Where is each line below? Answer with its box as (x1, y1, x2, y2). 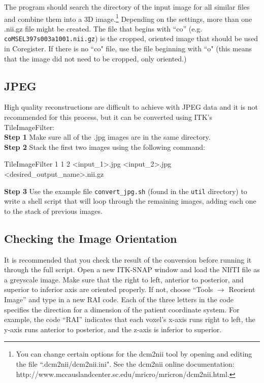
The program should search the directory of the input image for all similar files (4, 2, 250, 12)
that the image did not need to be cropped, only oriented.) (4, 53, 187, 63)
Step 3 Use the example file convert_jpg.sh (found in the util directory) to (4, 185, 247, 196)
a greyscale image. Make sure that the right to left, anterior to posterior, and (4, 274, 244, 284)
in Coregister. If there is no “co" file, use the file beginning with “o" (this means (4, 43, 252, 54)
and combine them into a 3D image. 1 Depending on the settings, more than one (4, 12, 252, 24)
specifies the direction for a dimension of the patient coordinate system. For (4, 304, 240, 314)
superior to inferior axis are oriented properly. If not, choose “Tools (4, 284, 213, 295)
